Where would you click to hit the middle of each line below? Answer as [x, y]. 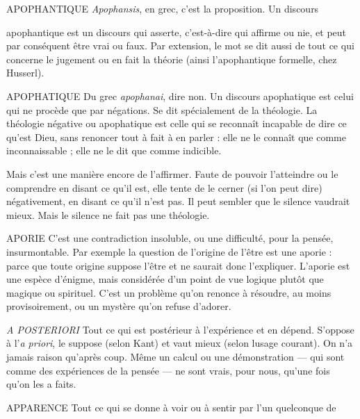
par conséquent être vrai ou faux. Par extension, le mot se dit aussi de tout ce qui [180, 46]
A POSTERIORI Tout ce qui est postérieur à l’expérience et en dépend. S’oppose [180, 329]
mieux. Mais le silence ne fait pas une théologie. [108, 214]
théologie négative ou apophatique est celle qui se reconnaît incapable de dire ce [177, 123]
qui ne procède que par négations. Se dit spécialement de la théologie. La [162, 109]
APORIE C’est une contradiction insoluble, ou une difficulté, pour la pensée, [170, 238]
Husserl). [25, 73]
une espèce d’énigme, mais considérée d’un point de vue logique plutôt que [165, 279]
